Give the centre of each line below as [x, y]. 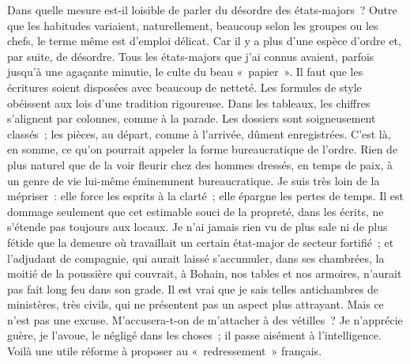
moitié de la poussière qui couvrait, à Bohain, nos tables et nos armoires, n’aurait [205, 273]
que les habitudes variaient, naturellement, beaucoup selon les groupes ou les [193, 25]
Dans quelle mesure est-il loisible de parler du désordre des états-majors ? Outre [202, 9]
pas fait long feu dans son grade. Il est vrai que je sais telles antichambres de [193, 288]
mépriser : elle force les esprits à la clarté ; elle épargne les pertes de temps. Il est [206, 196]
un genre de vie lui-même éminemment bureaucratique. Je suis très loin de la [194, 180]
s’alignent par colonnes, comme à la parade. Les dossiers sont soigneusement [192, 118]
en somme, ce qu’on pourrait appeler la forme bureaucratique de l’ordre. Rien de [203, 149]
